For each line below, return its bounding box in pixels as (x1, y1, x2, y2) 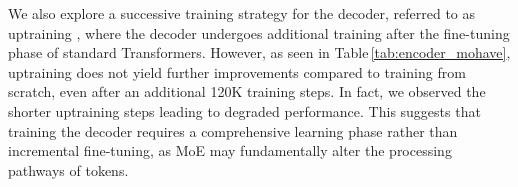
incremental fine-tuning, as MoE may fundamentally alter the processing (8, 140, 452, 161)
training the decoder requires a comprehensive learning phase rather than (8, 120, 458, 141)
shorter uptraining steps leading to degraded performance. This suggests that (8, 100, 481, 121)
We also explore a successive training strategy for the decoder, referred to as (8, 3, 476, 23)
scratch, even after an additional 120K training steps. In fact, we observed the (8, 81, 486, 102)
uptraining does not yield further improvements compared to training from (8, 61, 466, 82)
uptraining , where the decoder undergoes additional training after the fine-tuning (8, 22, 510, 43)
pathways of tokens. (8, 159, 129, 180)
